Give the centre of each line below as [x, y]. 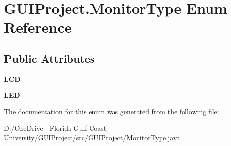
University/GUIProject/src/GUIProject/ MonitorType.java [92, 137]
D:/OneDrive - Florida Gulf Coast [55, 128]
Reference [38, 27]
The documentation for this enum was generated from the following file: [112, 111]
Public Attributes [49, 58]
